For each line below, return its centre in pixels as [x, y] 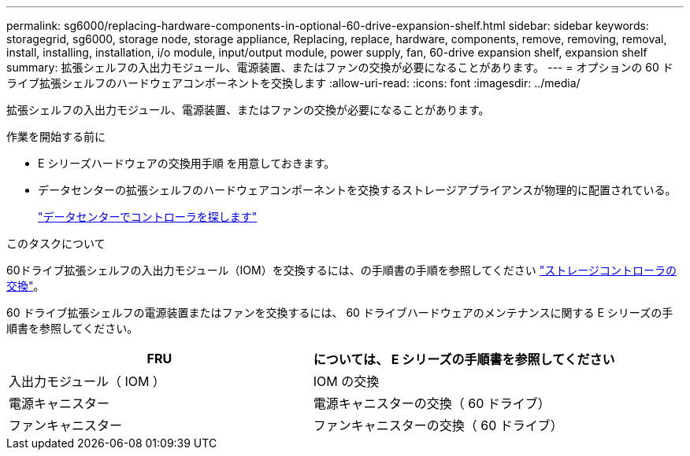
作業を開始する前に [56, 136]
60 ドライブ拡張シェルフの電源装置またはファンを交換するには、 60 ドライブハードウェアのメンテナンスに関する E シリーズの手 [340, 313]
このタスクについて [56, 243]
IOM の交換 [346, 381]
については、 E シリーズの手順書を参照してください [464, 359]
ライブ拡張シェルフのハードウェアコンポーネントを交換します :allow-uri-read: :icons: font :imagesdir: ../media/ [293, 83]
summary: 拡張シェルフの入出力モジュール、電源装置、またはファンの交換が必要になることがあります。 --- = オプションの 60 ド [340, 67]
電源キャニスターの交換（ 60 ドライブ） [432, 403]
